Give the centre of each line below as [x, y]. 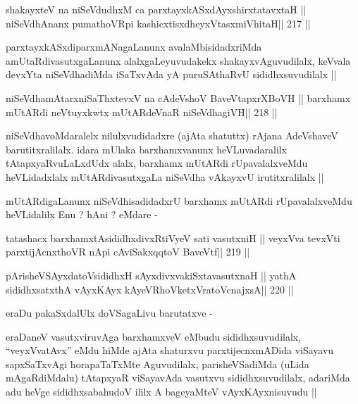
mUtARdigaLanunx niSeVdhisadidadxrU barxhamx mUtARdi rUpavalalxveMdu [179, 200]
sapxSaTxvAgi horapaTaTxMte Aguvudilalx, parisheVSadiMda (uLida [158, 364]
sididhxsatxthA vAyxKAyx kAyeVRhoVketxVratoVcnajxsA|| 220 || [150, 289]
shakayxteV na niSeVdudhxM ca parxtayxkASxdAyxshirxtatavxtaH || [156, 9]
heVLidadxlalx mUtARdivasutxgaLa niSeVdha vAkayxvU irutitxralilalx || [165, 176]
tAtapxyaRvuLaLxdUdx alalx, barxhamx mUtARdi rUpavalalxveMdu [157, 163]
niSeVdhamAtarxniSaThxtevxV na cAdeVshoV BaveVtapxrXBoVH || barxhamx [178, 97]
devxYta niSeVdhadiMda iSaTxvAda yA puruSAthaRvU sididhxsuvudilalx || [171, 74]
